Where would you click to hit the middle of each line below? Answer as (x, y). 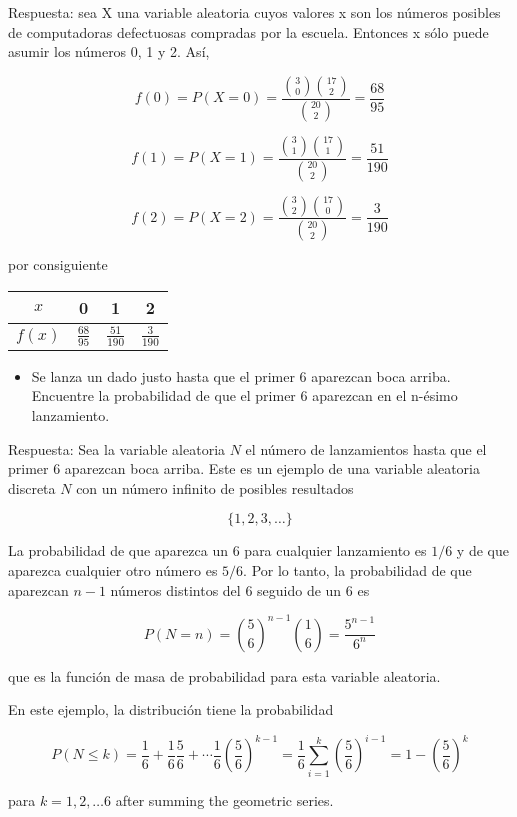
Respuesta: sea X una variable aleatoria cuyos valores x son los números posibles (254, 12)
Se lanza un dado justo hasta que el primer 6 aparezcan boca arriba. (241, 375)
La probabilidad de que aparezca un (118, 550)
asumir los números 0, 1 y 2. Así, (109, 51)
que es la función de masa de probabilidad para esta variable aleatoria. (224, 675)
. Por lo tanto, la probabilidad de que (357, 569)
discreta (32, 487)
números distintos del (175, 589)
